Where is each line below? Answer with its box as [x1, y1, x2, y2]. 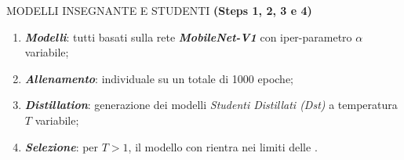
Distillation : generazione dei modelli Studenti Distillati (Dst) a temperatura [24, 96, 398, 113]
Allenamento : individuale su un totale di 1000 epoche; [24, 70, 293, 86]
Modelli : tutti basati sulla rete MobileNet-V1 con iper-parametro [24, 28, 352, 45]
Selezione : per [24, 138, 99, 155]
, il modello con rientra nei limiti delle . [128, 138, 318, 155]
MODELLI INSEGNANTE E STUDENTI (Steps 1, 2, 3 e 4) [6, 2, 312, 18]
